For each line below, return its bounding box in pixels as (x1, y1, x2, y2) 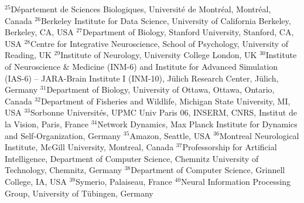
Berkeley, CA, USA (5, 26, 74, 38)
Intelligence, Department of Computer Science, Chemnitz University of (5, 152, 259, 164)
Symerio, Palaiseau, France (76, 175, 172, 187)
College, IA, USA (5, 175, 67, 187)
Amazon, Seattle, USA (129, 129, 211, 141)
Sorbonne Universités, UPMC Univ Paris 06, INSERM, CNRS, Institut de (30, 106, 297, 119)
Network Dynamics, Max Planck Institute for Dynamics (97, 117, 298, 130)
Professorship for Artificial (182, 141, 277, 153)
